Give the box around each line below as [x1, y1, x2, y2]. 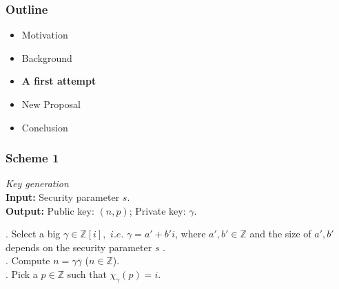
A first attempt [21, 74, 96, 88]
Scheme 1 [6, 149, 59, 167]
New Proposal [21, 97, 81, 111]
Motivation [21, 28, 68, 42]
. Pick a [6, 266, 38, 281]
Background [21, 50, 72, 65]
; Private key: [129, 203, 186, 217]
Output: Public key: [6, 203, 94, 217]
